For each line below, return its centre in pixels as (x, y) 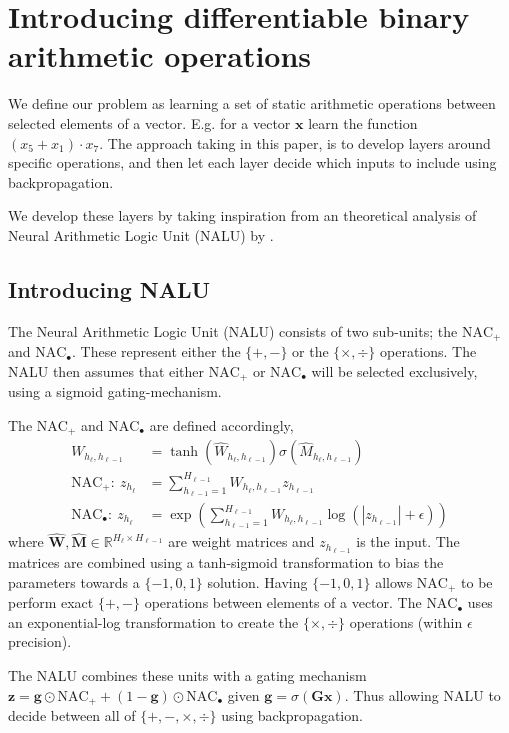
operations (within (406, 621)
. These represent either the (156, 351)
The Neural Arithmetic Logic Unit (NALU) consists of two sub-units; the (233, 330)
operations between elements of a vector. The (283, 602)
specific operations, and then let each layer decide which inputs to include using (252, 162)
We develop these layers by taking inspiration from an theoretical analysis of (242, 215)
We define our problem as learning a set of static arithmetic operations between (252, 103)
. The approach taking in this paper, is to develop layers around (295, 142)
